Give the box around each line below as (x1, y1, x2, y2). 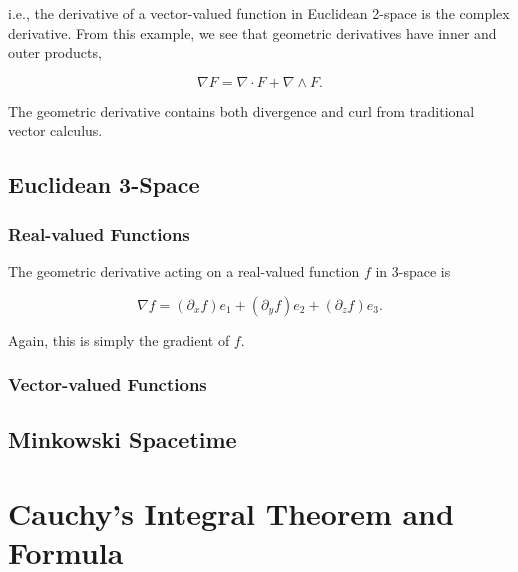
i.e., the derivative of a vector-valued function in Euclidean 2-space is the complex (8, 3, 510, 23)
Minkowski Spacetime (8, 424, 237, 455)
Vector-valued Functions (8, 372, 207, 397)
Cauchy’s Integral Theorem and (8, 492, 454, 533)
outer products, (8, 42, 102, 63)
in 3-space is (375, 260, 451, 281)
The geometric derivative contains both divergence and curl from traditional (8, 100, 475, 121)
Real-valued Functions (8, 221, 190, 246)
